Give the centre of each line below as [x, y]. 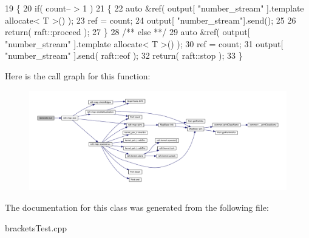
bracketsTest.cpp [36, 227]
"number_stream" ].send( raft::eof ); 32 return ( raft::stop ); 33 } [124, 55]
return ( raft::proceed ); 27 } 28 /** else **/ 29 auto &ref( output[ [127, 32]
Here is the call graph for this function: [78, 75]
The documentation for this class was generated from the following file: [137, 207]
